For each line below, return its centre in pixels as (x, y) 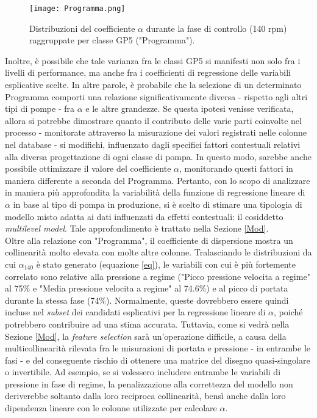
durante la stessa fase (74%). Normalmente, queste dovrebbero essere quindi (147, 300)
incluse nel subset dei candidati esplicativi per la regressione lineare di (135, 312)
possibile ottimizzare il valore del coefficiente (88, 168)
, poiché (288, 312)
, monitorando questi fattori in (236, 168)
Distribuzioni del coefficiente (82, 28)
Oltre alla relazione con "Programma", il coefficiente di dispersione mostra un (149, 240)
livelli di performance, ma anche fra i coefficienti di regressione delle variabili (148, 72)
